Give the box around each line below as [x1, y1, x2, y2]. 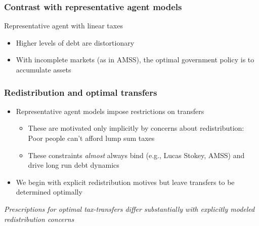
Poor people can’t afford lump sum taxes [28, 133, 155, 143]
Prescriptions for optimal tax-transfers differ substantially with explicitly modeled [4, 203, 255, 214]
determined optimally [16, 186, 82, 197]
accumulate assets [16, 64, 71, 74]
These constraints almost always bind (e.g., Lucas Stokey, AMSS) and [28, 149, 245, 160]
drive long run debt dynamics [28, 160, 119, 170]
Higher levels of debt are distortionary [16, 37, 135, 48]
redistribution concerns [4, 213, 74, 224]
